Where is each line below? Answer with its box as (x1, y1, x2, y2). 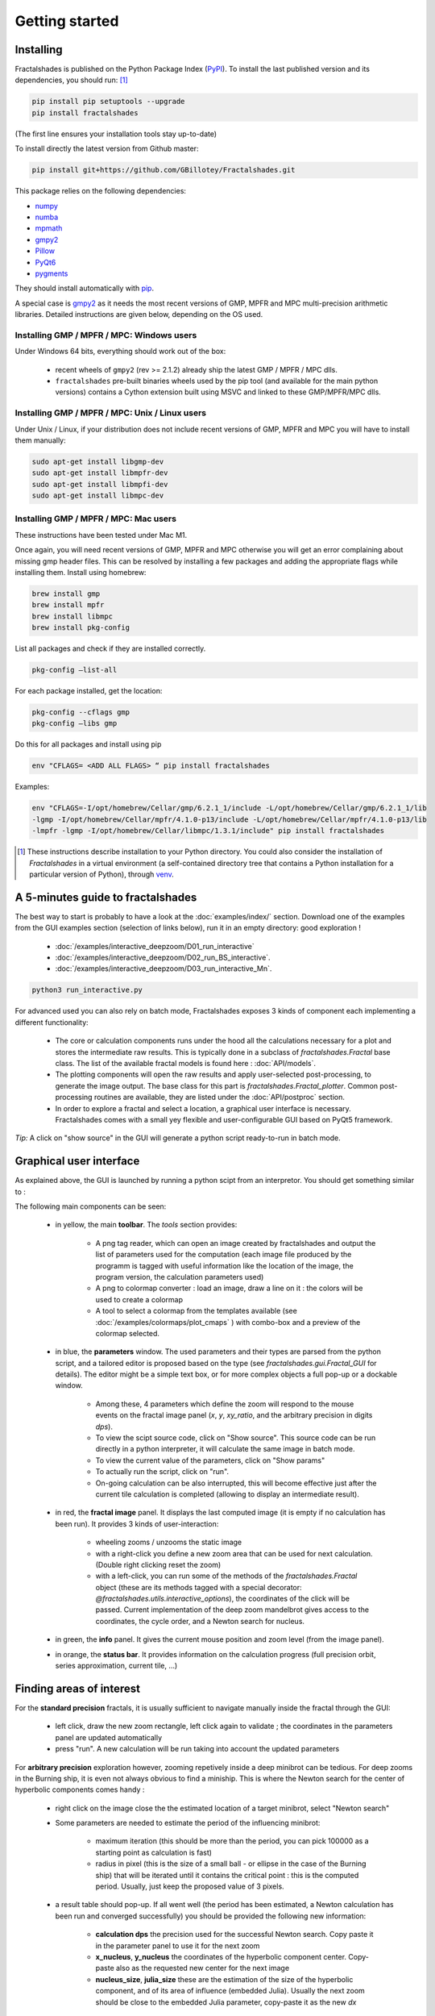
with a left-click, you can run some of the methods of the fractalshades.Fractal (95, 1571, 358, 1581)
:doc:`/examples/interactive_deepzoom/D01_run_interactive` (55, 941, 255, 951)
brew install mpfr (31, 601, 105, 610)
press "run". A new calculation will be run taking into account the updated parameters (55, 1744, 340, 1754)
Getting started (14, 12, 119, 30)
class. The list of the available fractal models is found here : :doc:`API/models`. (55, 1058, 317, 1068)
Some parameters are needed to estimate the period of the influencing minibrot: (55, 1818, 321, 1828)
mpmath (35, 223, 63, 233)
